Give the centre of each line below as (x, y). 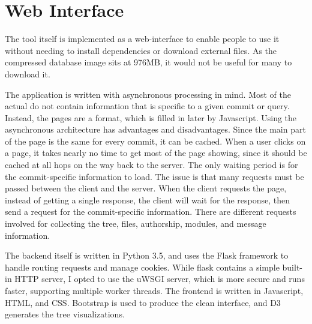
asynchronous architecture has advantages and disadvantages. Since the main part (155, 129)
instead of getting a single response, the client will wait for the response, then (148, 199)
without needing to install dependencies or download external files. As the (141, 50)
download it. (28, 73)
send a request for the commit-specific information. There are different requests (151, 211)
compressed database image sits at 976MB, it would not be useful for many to (148, 62)
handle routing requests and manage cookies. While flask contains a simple (142, 267)
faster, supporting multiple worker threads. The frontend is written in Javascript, (154, 290)
